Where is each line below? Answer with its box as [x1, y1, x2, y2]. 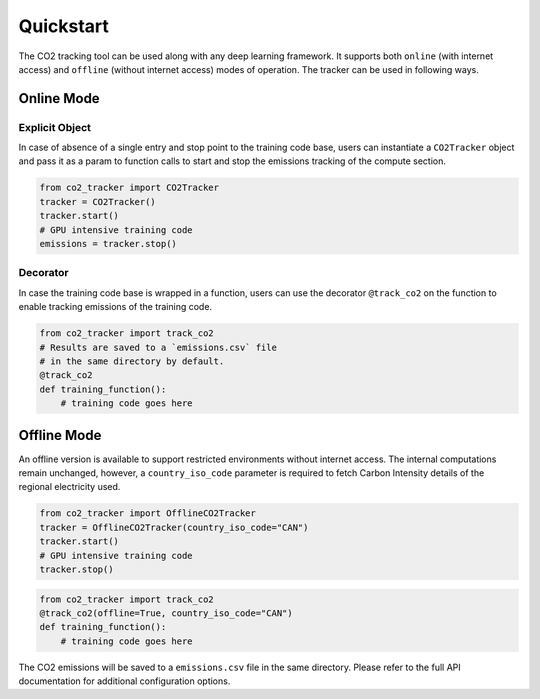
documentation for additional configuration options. [18, 675, 231, 687]
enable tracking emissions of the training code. [18, 301, 213, 313]
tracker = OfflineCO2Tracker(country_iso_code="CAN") [39, 521, 309, 533]
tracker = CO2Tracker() [39, 196, 157, 207]
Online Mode [18, 90, 100, 107]
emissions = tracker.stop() [39, 238, 177, 250]
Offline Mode [18, 426, 102, 444]
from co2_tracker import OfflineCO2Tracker [39, 508, 257, 519]
